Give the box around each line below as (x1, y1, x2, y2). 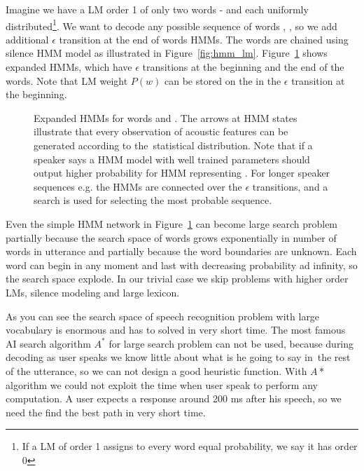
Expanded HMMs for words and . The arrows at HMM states (34, 110, 297, 125)
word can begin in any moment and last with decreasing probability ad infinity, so (6, 257, 358, 272)
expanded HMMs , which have (6, 60, 132, 74)
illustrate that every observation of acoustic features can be (34, 124, 288, 139)
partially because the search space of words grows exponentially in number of (6, 230, 337, 245)
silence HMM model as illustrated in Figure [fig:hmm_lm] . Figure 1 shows (6, 46, 328, 60)
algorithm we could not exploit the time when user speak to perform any (6, 377, 318, 392)
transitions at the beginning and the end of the (142, 60, 344, 74)
